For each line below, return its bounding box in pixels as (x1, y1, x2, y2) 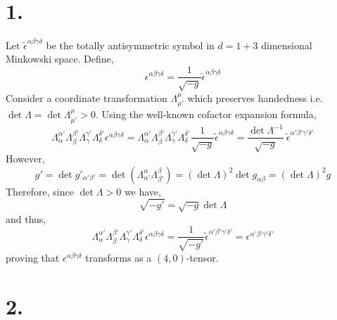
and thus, (6, 211, 46, 226)
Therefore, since (6, 184, 74, 198)
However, (6, 151, 45, 166)
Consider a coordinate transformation (6, 90, 167, 105)
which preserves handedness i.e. (187, 90, 323, 105)
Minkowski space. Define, (6, 51, 114, 66)
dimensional (261, 37, 312, 52)
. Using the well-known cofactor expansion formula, (95, 107, 317, 122)
